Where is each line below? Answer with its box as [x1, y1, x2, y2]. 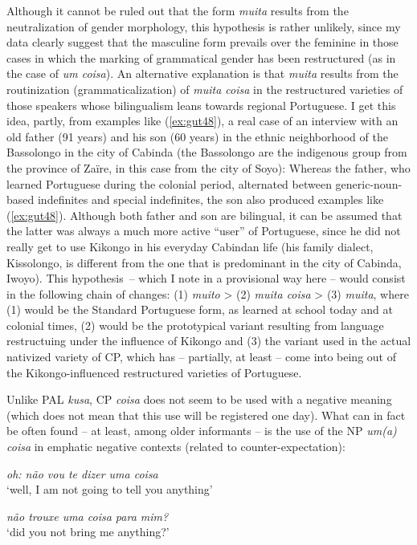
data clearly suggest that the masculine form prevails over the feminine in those [6, 34, 399, 51]
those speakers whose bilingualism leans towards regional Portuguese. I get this [6, 96, 396, 113]
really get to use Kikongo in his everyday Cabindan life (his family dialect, [6, 238, 374, 254]
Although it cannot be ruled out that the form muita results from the [6, 2, 349, 18]
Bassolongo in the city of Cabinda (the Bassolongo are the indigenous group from [6, 144, 407, 161]
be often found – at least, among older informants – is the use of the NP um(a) [6, 422, 397, 439]
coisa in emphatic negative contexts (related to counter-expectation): [6, 438, 345, 455]
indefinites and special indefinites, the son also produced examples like [37, 191, 384, 208]
